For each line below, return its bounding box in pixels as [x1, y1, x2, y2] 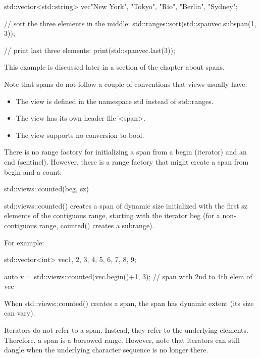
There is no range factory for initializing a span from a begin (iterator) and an [4, 146, 247, 157]
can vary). [4, 308, 35, 318]
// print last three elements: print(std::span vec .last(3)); [4, 44, 175, 55]
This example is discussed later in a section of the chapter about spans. [4, 62, 225, 72]
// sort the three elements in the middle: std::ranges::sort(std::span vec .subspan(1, [4, 18, 256, 28]
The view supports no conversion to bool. [16, 129, 144, 140]
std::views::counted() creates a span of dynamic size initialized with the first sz [4, 200, 248, 211]
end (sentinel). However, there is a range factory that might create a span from [4, 156, 249, 167]
